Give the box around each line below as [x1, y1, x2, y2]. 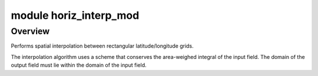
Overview [11, 26, 50, 37]
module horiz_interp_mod [11, 9, 140, 22]
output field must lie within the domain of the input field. [11, 62, 147, 69]
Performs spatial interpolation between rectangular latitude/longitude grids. [11, 42, 194, 49]
